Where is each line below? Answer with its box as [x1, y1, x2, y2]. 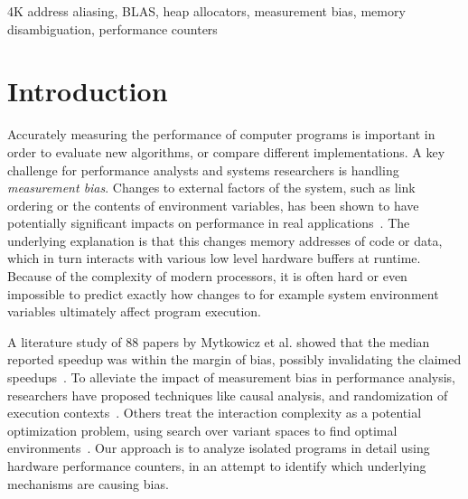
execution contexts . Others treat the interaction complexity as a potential [7, 403, 422, 422]
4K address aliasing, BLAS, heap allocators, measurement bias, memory [7, 2, 406, 20]
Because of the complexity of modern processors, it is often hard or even [7, 267, 407, 286]
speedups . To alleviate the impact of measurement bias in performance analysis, [7, 368, 456, 387]
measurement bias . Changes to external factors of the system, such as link [7, 178, 416, 197]
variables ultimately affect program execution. [7, 302, 261, 321]
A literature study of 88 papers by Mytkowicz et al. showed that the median [7, 332, 430, 351]
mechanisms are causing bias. [7, 474, 169, 493]
